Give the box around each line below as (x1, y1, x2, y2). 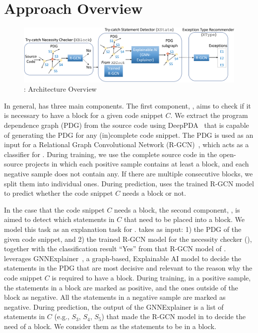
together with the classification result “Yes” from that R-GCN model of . (4, 243, 226, 254)
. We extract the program (170, 110, 248, 120)
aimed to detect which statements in (4, 214, 115, 224)
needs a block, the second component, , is (114, 204, 240, 215)
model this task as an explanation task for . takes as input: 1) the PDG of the (4, 223, 242, 234)
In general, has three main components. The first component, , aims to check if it (4, 100, 251, 111)
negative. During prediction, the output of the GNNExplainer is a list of (4, 301, 224, 312)
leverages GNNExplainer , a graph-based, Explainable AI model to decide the (4, 253, 241, 263)
